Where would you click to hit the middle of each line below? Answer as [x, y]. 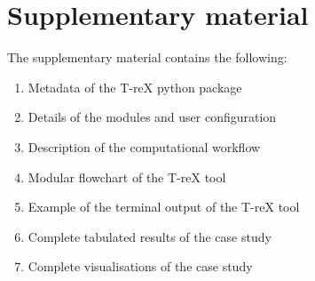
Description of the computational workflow [144, 146]
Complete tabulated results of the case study [150, 236]
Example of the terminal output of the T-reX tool [164, 207]
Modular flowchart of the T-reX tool [127, 177]
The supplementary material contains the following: [147, 57]
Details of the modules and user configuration [152, 117]
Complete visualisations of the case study [140, 266]
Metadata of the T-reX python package [135, 87]
